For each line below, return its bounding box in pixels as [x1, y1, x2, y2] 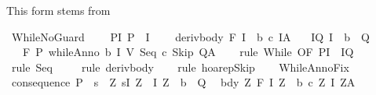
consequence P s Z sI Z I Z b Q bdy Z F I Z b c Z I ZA [11, 74, 356, 90]
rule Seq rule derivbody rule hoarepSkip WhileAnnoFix [11, 58, 349, 75]
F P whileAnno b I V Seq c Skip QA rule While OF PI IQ [22, 44, 354, 60]
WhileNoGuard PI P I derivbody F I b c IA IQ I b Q [11, 28, 370, 44]
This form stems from [6, 2, 111, 18]
